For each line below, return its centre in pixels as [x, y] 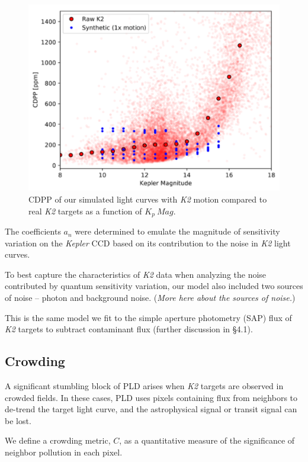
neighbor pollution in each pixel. [64, 452]
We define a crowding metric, [58, 440]
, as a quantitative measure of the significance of [207, 440]
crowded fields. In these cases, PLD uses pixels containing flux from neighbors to [151, 397]
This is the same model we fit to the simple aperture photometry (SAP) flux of [148, 317]
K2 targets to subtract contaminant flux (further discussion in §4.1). [129, 329]
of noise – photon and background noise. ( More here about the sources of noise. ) [150, 298]
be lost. [18, 420]
